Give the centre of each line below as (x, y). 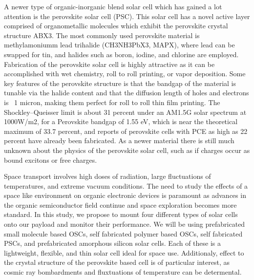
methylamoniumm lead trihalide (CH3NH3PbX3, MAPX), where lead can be (119, 45)
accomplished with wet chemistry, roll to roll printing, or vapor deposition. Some (125, 74)
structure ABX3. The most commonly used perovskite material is (102, 35)
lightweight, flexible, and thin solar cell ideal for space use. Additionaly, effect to (124, 252)
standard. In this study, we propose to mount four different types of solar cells (121, 214)
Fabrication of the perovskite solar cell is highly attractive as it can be (109, 64)
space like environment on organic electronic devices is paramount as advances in (125, 195)
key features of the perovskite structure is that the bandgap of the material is (120, 83)
